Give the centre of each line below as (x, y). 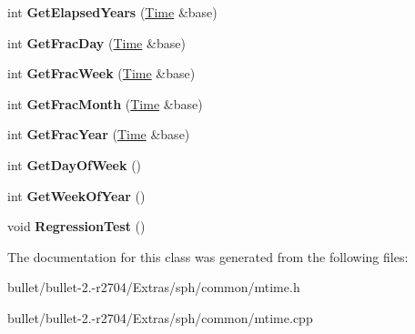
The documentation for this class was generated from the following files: (208, 256)
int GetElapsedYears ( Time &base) (112, 12)
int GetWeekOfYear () (76, 195)
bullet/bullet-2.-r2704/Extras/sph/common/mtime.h (154, 287)
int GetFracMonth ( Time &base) (105, 103)
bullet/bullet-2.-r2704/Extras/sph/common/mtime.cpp (160, 317)
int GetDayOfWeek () (75, 164)
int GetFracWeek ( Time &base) (101, 73)
